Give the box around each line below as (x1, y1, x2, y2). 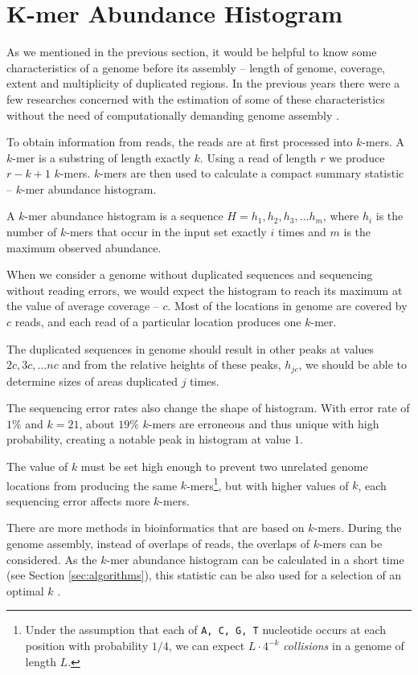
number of (6, 223, 57, 240)
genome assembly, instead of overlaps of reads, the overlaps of (6, 535, 309, 552)
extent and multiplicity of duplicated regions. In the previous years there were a (6, 75, 400, 92)
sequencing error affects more (6, 492, 150, 509)
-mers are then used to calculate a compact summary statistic (100, 165, 404, 182)
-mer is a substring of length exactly (12, 149, 191, 166)
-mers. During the (313, 519, 402, 536)
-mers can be (318, 535, 383, 552)
